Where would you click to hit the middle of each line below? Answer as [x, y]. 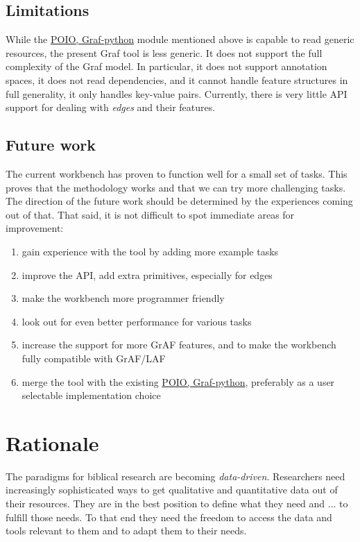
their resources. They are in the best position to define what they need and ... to [177, 503]
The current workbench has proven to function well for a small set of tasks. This [177, 173]
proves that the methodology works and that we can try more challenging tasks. [176, 187]
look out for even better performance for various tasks [137, 321]
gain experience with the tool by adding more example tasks [150, 251]
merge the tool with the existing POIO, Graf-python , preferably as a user [178, 381]
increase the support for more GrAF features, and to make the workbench [179, 345]
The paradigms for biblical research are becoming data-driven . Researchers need [175, 476]
